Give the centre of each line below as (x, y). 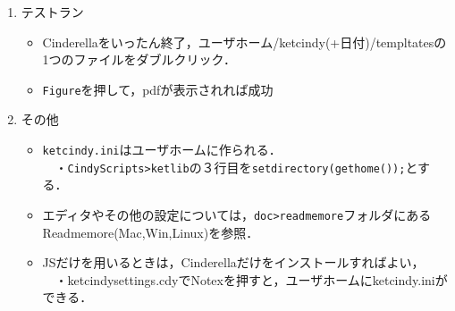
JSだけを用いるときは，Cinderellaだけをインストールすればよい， (233, 262)
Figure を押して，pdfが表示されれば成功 (158, 89)
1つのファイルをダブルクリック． (139, 59)
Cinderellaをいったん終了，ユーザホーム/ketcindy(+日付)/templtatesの (244, 42)
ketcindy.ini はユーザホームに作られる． (162, 150)
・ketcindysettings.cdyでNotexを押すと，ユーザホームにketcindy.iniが (251, 279)
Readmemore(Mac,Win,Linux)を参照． (151, 232)
